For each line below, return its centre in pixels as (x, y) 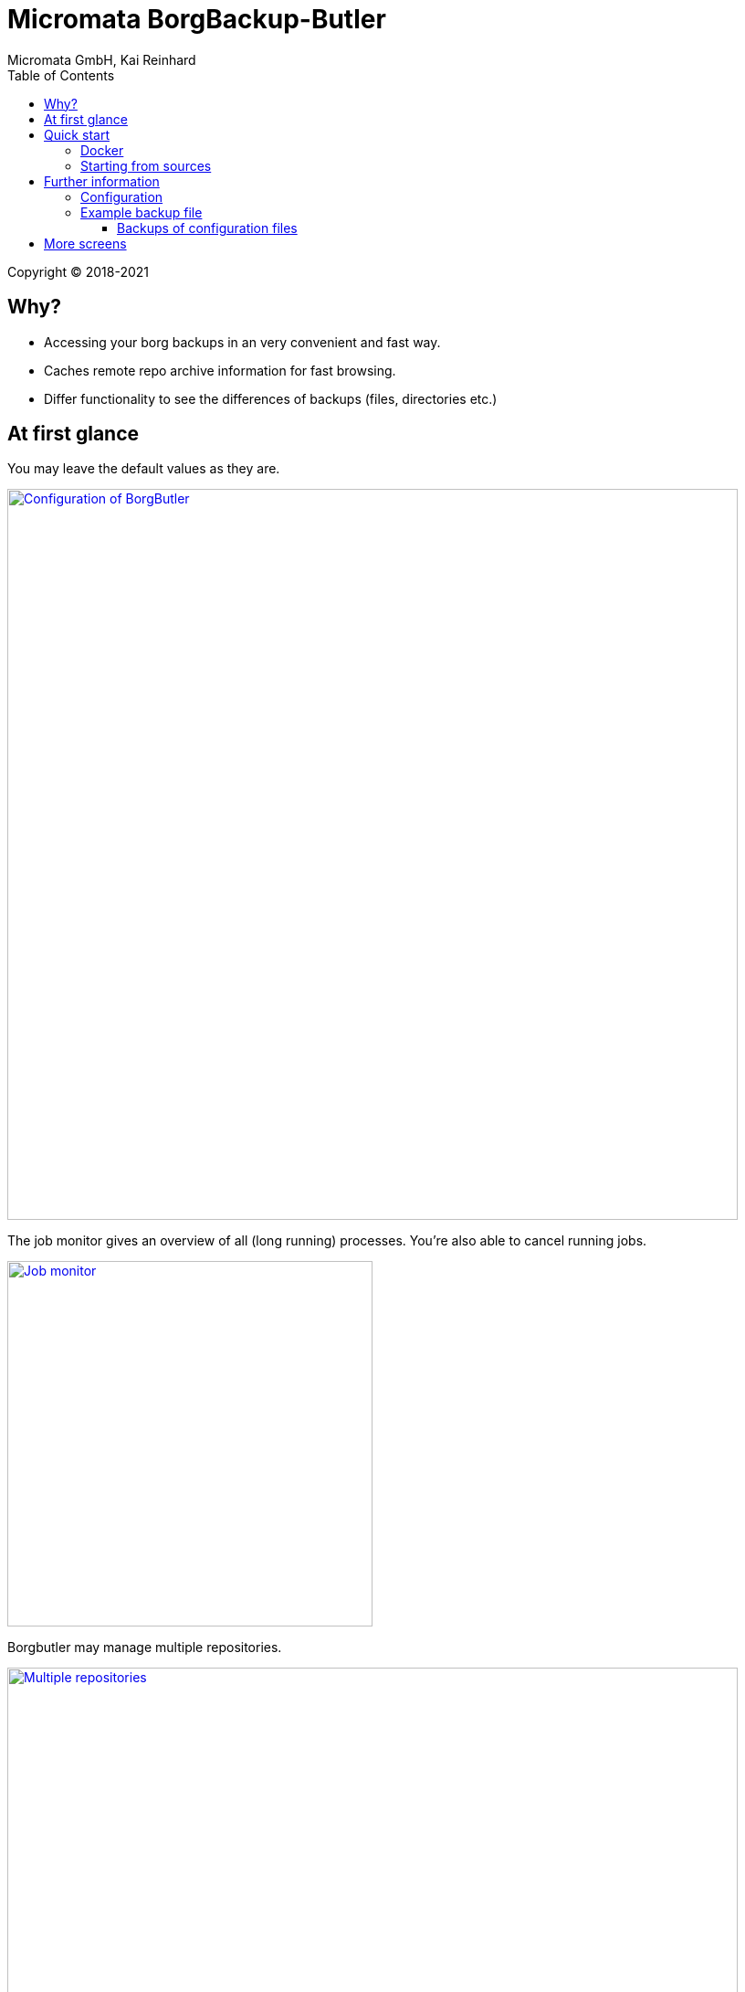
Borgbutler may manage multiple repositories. (145, 1648)
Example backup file (142, 212)
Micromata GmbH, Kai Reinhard (102, 59)
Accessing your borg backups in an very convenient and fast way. (242, 342)
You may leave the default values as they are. (144, 469)
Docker (102, 150)
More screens (85, 243)
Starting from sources (146, 165)
